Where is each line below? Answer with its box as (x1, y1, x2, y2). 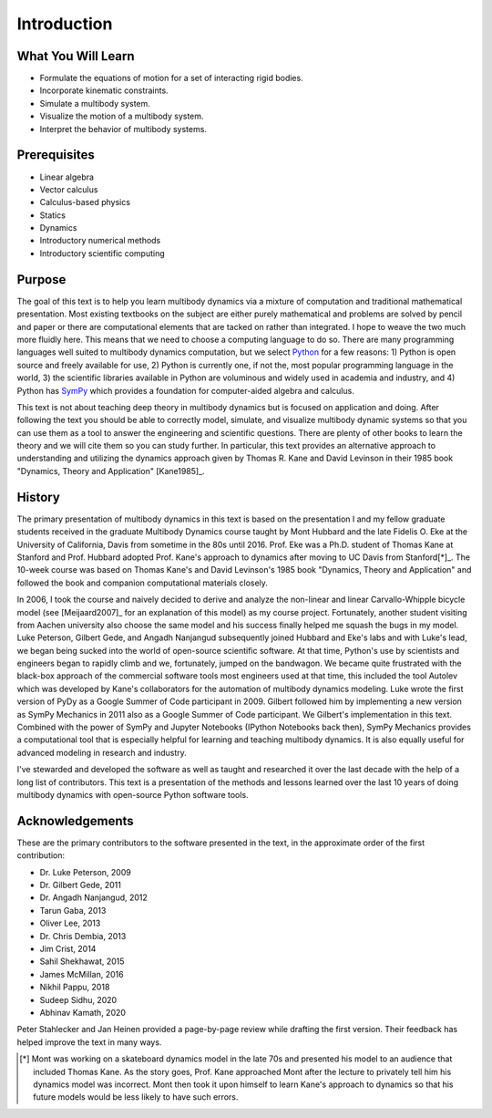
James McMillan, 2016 (39, 968, 124, 979)
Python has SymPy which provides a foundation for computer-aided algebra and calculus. (16, 385, 354, 396)
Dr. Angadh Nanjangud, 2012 (39, 892, 148, 903)
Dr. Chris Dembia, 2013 (39, 930, 127, 941)
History (16, 489, 61, 505)
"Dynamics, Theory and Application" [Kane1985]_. (16, 465, 205, 476)
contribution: (16, 850, 66, 861)
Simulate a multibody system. (39, 98, 150, 109)
